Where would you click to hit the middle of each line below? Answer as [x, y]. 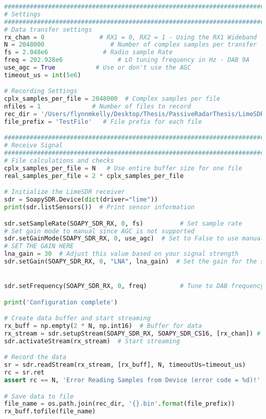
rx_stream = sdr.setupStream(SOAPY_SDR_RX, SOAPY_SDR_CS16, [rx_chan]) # [132, 334]
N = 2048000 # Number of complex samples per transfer [131, 45]
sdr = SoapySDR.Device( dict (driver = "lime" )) [81, 200]
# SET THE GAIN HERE [39, 246]
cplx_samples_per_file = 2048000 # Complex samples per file [112, 99]
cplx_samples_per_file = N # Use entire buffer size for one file [123, 168]
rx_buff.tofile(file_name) [50, 412]
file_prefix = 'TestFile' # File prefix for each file [103, 122]
